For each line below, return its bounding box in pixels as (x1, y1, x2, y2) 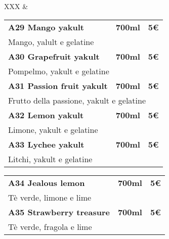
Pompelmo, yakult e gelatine (8, 65, 109, 77)
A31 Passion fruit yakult (8, 79, 108, 91)
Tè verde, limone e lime (8, 191, 92, 203)
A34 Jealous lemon (8, 176, 85, 188)
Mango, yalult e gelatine (8, 35, 94, 47)
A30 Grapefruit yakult (8, 50, 100, 62)
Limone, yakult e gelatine (8, 123, 98, 135)
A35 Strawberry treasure (8, 206, 110, 218)
